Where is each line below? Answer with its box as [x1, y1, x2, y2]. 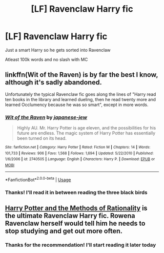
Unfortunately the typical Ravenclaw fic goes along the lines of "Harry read [5, 91, 156, 97]
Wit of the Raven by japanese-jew [5, 114, 87, 121]
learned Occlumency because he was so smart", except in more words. [5, 102, 149, 107]
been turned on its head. [17, 135, 67, 141]
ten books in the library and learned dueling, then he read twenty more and [5, 96, 156, 102]
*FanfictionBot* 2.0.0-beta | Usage [5, 176, 71, 183]
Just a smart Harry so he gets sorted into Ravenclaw [5, 47, 111, 53]
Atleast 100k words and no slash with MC [5, 56, 88, 62]
